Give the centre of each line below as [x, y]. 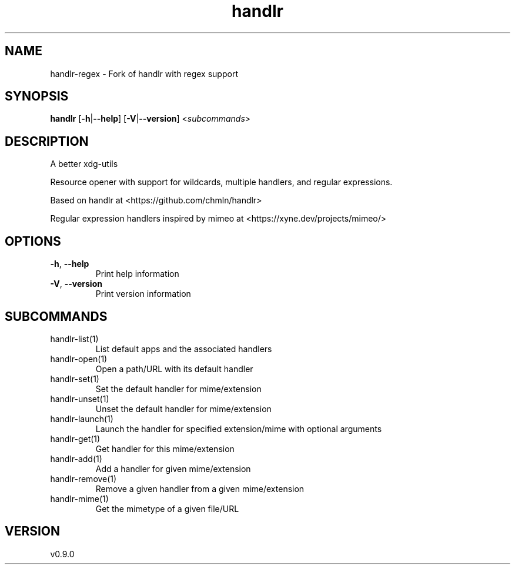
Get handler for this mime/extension [165, 448]
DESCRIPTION [47, 141]
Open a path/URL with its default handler [174, 369]
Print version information [143, 294]
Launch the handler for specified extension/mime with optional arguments [239, 429]
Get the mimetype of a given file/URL [167, 508]
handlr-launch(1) [82, 419]
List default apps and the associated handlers [184, 349]
